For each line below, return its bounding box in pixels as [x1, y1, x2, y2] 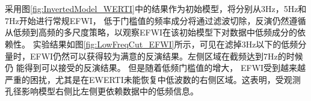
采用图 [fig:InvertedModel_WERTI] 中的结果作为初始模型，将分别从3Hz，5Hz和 [5, 2, 307, 15]
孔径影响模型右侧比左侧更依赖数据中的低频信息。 [5, 85, 199, 97]
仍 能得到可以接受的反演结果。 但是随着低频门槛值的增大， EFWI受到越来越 [5, 61, 306, 74]
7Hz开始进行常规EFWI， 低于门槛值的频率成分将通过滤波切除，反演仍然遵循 [5, 14, 306, 26]
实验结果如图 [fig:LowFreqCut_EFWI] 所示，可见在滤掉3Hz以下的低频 [32, 37, 298, 50]
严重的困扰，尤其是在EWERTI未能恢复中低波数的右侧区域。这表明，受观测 [5, 73, 301, 85]
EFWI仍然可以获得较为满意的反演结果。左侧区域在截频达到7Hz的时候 [29, 49, 303, 62]
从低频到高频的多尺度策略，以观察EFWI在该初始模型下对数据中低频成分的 [5, 26, 298, 38]
